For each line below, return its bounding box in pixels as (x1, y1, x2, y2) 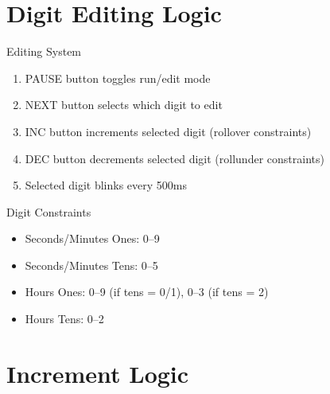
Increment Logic (6, 357, 189, 389)
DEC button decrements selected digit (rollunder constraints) (25, 150, 324, 166)
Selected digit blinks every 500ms (25, 177, 187, 193)
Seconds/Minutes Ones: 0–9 (25, 230, 160, 247)
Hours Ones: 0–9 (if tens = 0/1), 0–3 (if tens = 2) (25, 283, 269, 300)
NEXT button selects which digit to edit (25, 96, 223, 113)
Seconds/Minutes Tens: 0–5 (25, 256, 158, 273)
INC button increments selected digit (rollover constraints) (25, 123, 312, 139)
